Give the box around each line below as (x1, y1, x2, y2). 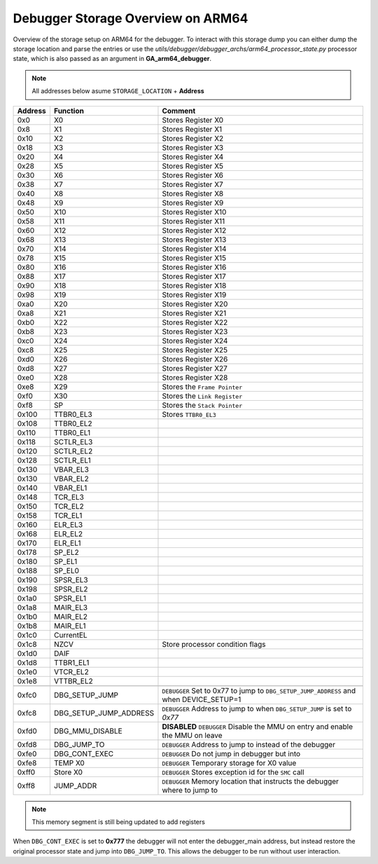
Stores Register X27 (162, 363, 227, 373)
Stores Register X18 (162, 280, 227, 290)
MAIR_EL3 (53, 603, 87, 612)
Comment (162, 106, 196, 116)
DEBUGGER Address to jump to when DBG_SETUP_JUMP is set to (162, 704, 352, 713)
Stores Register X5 (162, 161, 224, 171)
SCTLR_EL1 (53, 455, 91, 465)
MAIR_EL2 (53, 612, 87, 622)
